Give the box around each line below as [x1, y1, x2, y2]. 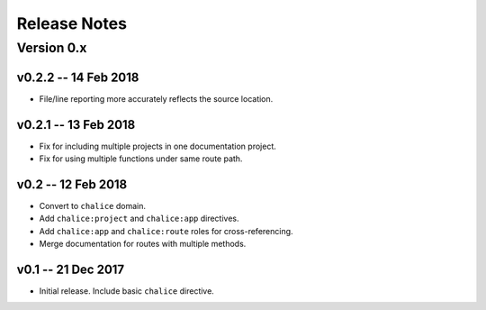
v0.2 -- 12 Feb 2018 [16, 177, 128, 192]
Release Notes [16, 14, 128, 33]
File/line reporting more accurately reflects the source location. [39, 93, 274, 104]
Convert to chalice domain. [39, 200, 146, 211]
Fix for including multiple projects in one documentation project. [39, 141, 276, 151]
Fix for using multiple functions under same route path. [39, 153, 243, 164]
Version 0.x [16, 40, 87, 56]
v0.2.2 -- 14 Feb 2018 [16, 69, 139, 85]
